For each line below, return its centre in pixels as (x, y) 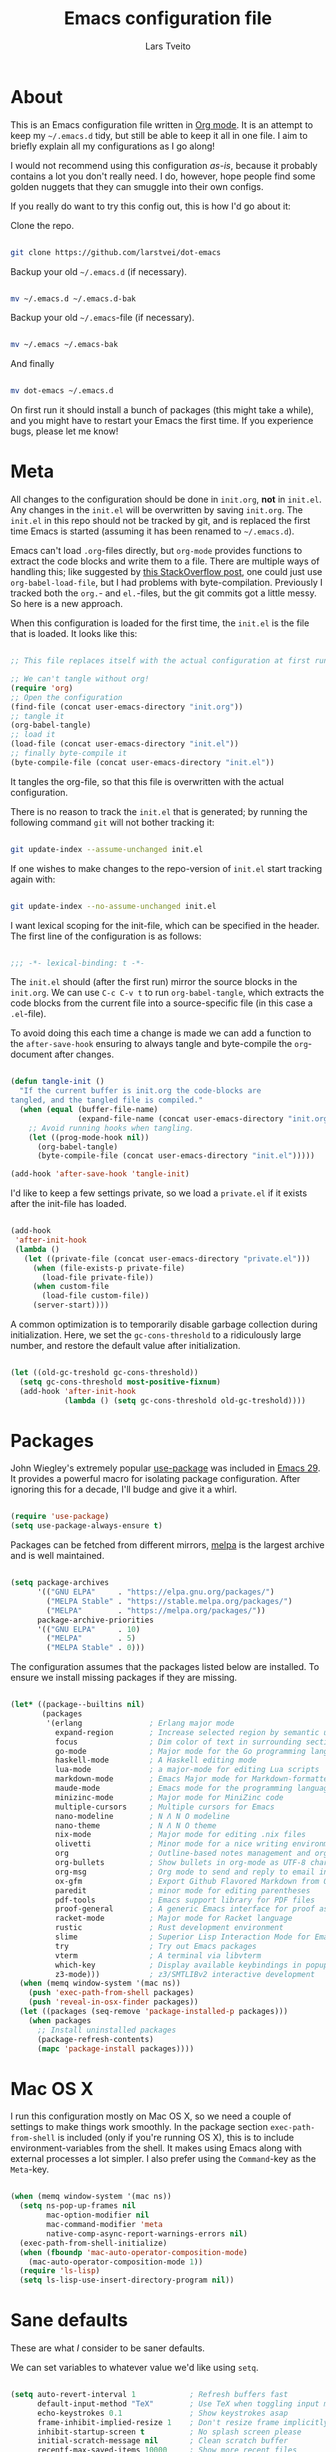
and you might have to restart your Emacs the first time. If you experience (162, 421)
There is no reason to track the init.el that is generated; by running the (159, 811)
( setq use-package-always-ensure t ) (86, 1526)
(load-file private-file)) (98, 1277)
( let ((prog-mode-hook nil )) (89, 1137)
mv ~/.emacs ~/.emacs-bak (64, 345)
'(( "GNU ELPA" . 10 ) (88, 1629)
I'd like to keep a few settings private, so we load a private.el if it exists (159, 1193)
